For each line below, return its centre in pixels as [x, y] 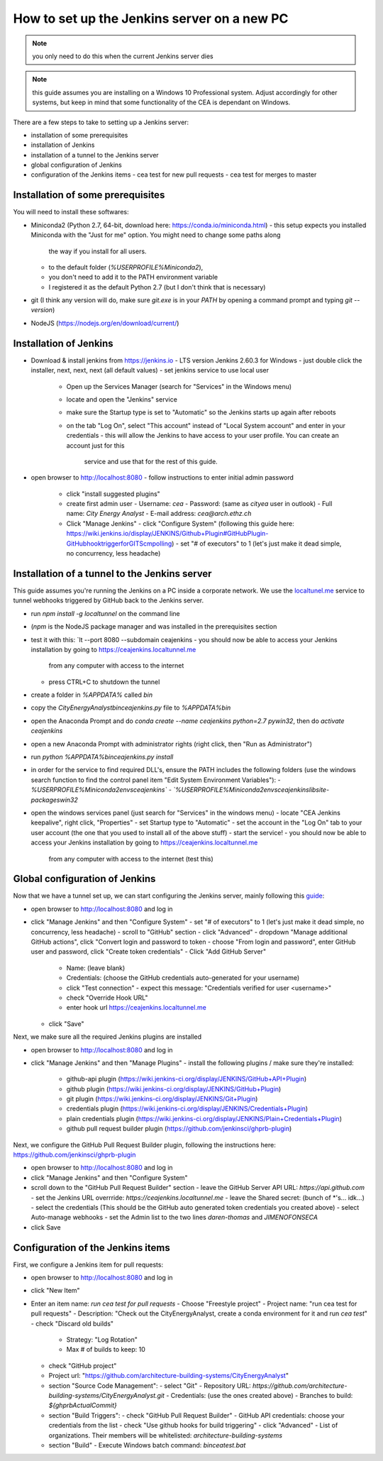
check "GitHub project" [83, 1365]
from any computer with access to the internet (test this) [131, 859]
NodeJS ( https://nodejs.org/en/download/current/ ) [105, 323]
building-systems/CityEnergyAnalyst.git [106, 1395]
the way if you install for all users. [98, 251]
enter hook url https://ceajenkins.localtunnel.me [137, 1008]
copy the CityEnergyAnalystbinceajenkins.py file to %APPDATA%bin [131, 708]
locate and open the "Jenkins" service [122, 399]
